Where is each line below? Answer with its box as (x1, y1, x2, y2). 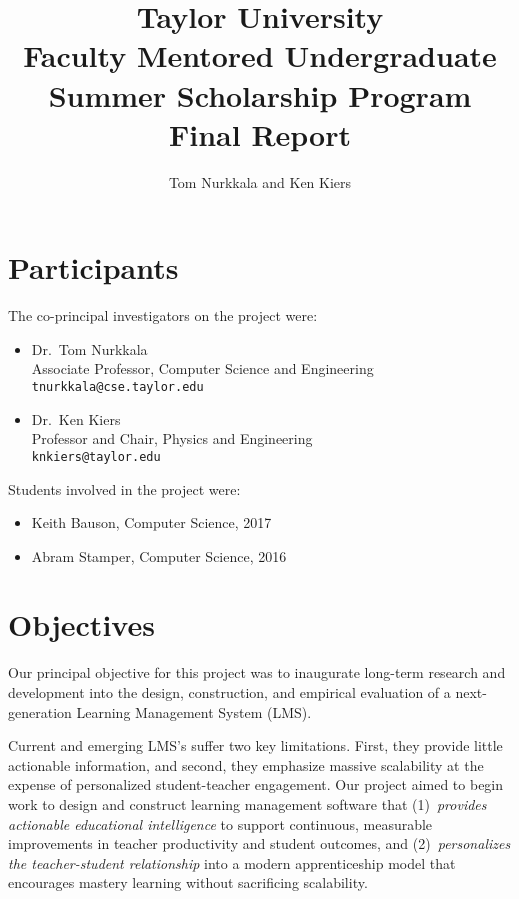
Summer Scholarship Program (48, 74, 472, 115)
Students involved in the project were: (8, 478, 241, 499)
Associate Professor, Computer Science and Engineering (31, 358, 374, 379)
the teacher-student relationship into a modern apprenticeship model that (8, 852, 456, 873)
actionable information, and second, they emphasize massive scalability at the (8, 754, 484, 775)
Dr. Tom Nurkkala (31, 338, 148, 359)
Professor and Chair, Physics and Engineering (31, 428, 313, 449)
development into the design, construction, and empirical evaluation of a (8, 682, 451, 702)
